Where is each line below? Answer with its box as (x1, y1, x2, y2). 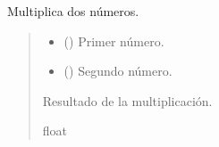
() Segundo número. (63, 61, 173, 80)
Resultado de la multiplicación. (42, 91, 213, 110)
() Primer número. (63, 31, 164, 50)
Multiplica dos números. (7, 2, 139, 20)
